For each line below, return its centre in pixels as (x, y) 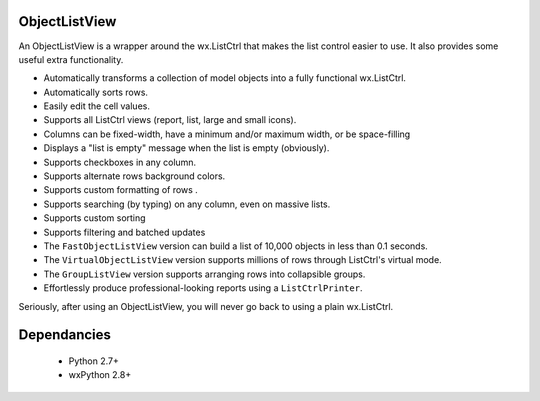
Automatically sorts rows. (96, 92)
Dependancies (65, 335)
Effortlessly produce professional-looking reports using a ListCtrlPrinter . (203, 288)
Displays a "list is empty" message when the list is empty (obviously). (186, 148)
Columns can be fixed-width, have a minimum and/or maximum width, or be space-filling (227, 134)
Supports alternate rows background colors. (134, 176)
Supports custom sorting (94, 218)
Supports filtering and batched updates (124, 232)
